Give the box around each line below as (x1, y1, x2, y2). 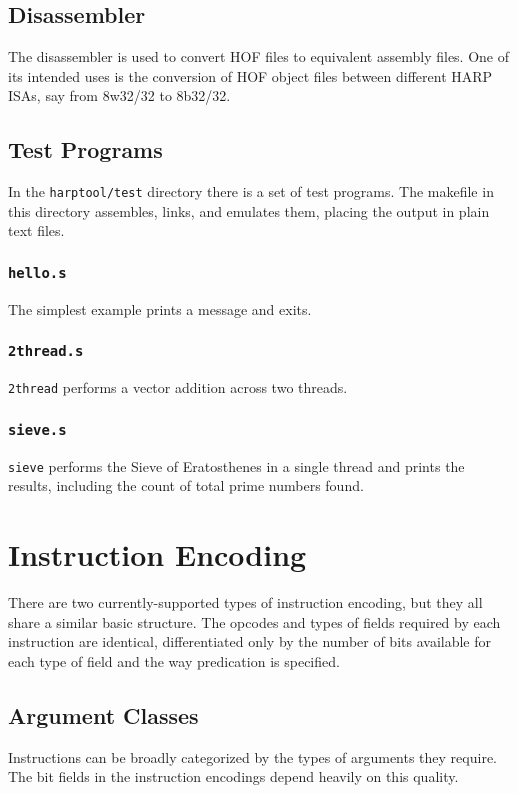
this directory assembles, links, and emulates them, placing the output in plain (8, 200, 490, 221)
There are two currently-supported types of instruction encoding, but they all (8, 592, 483, 612)
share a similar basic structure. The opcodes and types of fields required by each (8, 611, 501, 632)
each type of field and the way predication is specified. (8, 650, 340, 671)
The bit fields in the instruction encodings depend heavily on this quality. (8, 766, 459, 787)
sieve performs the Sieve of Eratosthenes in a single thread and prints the (8, 455, 465, 476)
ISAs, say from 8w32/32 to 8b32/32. (8, 85, 231, 106)
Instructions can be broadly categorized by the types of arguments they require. (8, 746, 497, 767)
